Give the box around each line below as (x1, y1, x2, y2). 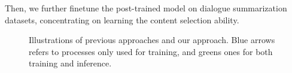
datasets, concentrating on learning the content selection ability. (5, 13, 239, 26)
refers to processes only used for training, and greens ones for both (29, 45, 273, 57)
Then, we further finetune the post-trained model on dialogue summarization (5, 2, 287, 14)
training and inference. (29, 57, 112, 69)
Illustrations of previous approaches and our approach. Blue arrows (29, 34, 275, 46)
